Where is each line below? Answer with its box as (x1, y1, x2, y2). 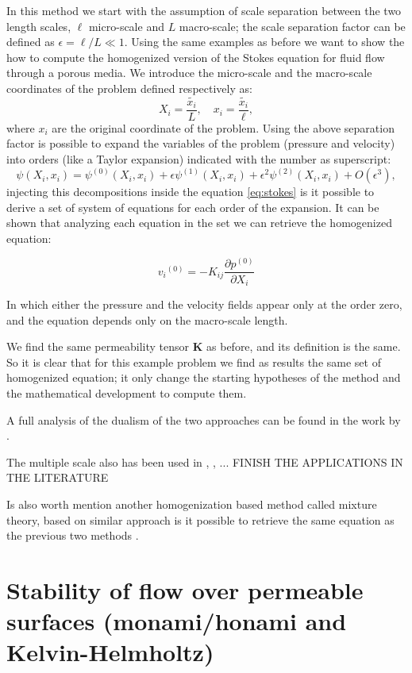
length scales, (6, 17, 71, 34)
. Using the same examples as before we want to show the (124, 33, 405, 50)
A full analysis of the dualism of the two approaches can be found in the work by (6, 411, 401, 428)
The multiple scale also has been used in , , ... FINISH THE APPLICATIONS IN (6, 453, 403, 470)
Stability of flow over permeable (6, 573, 364, 606)
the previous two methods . (6, 527, 139, 544)
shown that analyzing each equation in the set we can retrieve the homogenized (6, 214, 392, 231)
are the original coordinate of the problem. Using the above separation (52, 119, 395, 136)
